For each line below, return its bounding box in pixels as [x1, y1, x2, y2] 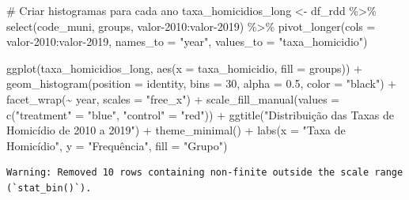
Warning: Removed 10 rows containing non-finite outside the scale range [6, 167, 403, 179]
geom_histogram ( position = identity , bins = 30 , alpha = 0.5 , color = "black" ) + [6, 75, 397, 92]
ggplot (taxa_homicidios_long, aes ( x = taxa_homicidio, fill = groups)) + [6, 59, 362, 76]
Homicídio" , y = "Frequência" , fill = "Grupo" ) [6, 137, 228, 153]
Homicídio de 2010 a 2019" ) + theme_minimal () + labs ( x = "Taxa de [6, 122, 346, 138]
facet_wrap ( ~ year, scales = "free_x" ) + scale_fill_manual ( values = [6, 90, 340, 107]
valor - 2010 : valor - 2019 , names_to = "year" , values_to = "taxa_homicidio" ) [6, 33, 368, 50]
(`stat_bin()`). [6, 182, 92, 194]
